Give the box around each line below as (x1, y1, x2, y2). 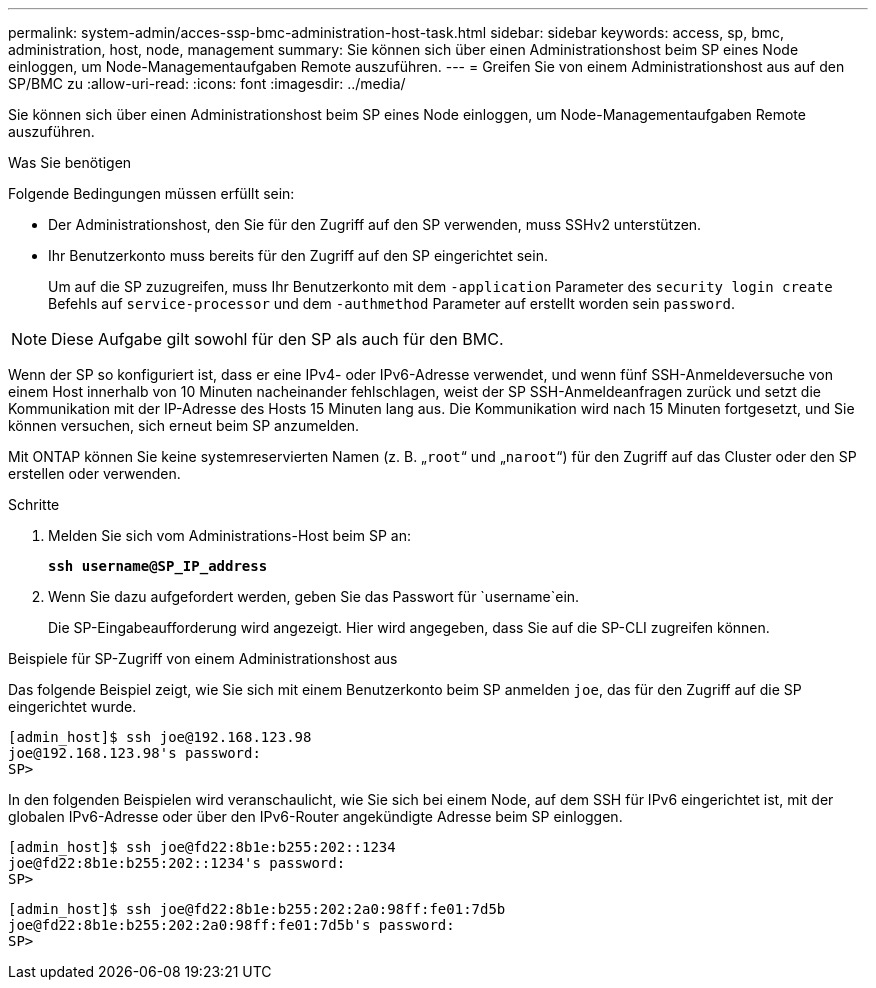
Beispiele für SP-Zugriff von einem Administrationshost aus (8, 650, 398, 667)
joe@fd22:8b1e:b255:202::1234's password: (8, 855, 346, 871)
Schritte (8, 496, 60, 513)
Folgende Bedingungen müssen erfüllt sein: (8, 185, 295, 202)
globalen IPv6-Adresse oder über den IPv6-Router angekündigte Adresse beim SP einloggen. (8, 808, 623, 825)
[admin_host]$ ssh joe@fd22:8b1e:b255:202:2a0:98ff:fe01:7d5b (8, 901, 506, 917)
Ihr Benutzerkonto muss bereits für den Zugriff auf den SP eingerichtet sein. (48, 247, 548, 264)
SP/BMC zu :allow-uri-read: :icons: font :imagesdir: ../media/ (8, 75, 406, 92)
